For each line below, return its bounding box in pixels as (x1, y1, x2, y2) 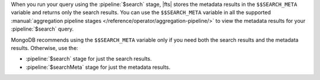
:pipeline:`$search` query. (11, 25, 74, 32)
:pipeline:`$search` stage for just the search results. (25, 55, 152, 62)
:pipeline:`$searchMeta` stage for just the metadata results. (25, 64, 171, 71)
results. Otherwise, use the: (11, 44, 78, 51)
